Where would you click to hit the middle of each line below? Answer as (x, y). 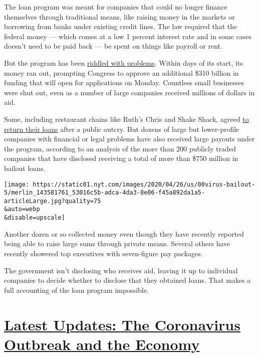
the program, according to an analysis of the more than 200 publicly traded (120, 148)
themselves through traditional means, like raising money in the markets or (119, 16)
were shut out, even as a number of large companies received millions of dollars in (129, 92)
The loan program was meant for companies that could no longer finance (116, 7)
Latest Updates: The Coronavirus (122, 324)
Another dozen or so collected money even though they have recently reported (124, 233)
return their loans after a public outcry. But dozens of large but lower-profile (122, 129)
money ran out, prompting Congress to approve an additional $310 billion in (121, 72)
